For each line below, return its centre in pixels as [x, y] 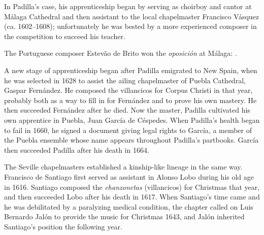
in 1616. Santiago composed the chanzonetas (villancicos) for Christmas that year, [132, 187]
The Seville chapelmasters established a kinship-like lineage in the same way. [123, 167]
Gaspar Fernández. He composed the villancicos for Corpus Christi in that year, [128, 90]
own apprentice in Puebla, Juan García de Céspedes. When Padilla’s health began [132, 120]
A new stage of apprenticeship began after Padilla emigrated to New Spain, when [131, 70]
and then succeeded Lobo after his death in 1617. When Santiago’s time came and [132, 197]
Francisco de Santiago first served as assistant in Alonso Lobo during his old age [129, 176]
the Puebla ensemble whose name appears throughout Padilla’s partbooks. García [131, 140]
